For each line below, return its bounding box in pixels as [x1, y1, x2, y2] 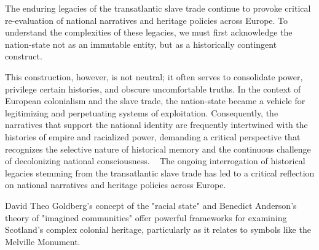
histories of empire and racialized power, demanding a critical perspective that [5, 130, 301, 143]
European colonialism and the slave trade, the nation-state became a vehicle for [5, 94, 305, 107]
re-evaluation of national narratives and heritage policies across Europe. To [5, 13, 288, 26]
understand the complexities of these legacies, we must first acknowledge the [5, 26, 293, 39]
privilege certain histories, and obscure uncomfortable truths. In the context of [5, 82, 301, 95]
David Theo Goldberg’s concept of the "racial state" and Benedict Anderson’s [5, 199, 297, 211]
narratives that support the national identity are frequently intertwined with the [5, 118, 308, 131]
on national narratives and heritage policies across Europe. [5, 178, 226, 191]
